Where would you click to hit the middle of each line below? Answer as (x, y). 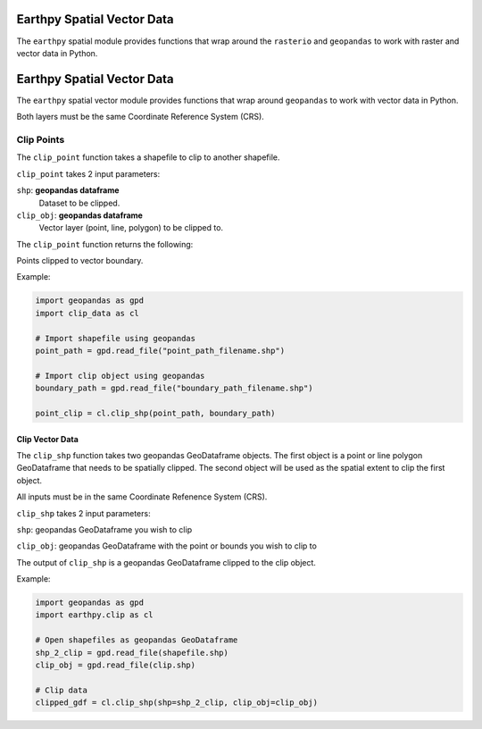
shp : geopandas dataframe (68, 190)
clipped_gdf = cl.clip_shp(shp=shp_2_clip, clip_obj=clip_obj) (177, 703)
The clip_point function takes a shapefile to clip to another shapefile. (148, 157)
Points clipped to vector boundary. (80, 261)
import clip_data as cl (87, 313)
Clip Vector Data (48, 439)
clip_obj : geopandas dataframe (79, 215)
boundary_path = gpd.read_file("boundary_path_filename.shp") (174, 388)
